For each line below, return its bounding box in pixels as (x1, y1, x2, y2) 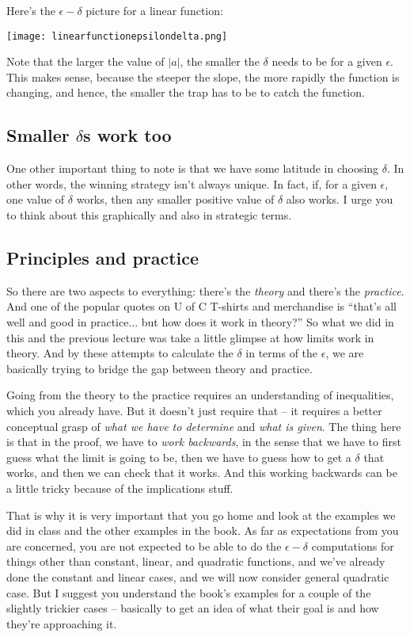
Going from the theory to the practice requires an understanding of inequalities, (6, 387, 394, 403)
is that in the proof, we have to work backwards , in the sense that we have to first (6, 433, 401, 450)
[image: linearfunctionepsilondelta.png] (6, 30, 228, 42)
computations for (311, 537, 394, 554)
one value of (6, 191, 65, 208)
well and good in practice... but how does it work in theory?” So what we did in (6, 314, 394, 330)
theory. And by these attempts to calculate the (6, 345, 233, 361)
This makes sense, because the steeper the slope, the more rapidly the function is (6, 68, 400, 85)
